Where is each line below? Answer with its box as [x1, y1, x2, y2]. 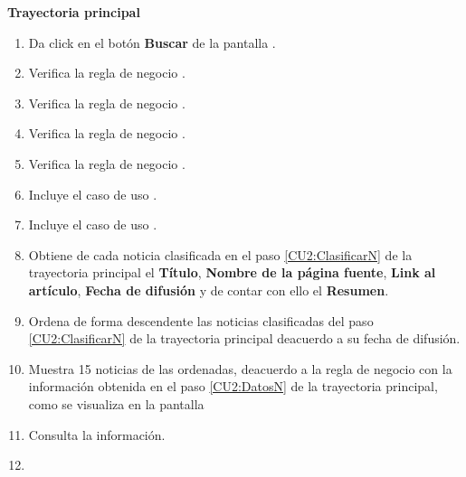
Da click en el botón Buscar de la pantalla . [28, 33, 276, 51]
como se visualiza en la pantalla [28, 394, 204, 413]
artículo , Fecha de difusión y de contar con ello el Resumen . [28, 280, 389, 299]
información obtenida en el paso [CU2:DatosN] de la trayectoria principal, [28, 377, 438, 396]
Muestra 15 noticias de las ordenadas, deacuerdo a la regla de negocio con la [28, 359, 452, 378]
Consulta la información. [28, 425, 166, 444]
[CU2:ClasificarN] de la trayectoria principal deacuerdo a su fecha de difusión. [28, 329, 461, 348]
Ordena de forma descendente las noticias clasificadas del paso [28, 311, 374, 330]
